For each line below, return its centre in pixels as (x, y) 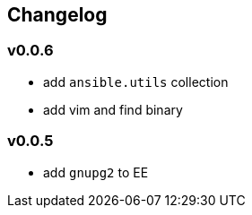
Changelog (57, 15)
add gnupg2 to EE (96, 172)
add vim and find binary (113, 109)
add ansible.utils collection (136, 82)
